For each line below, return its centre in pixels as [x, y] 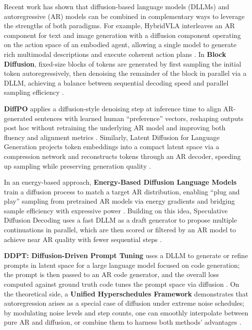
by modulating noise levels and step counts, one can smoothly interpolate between [126, 312]
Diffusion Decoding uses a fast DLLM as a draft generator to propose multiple [120, 220]
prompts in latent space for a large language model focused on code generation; [122, 265]
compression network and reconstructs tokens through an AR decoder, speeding [122, 156]
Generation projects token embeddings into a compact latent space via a [112, 147]
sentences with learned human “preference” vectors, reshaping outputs [139, 118]
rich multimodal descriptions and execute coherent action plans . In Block [115, 54]
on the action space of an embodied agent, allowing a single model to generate [120, 44]
